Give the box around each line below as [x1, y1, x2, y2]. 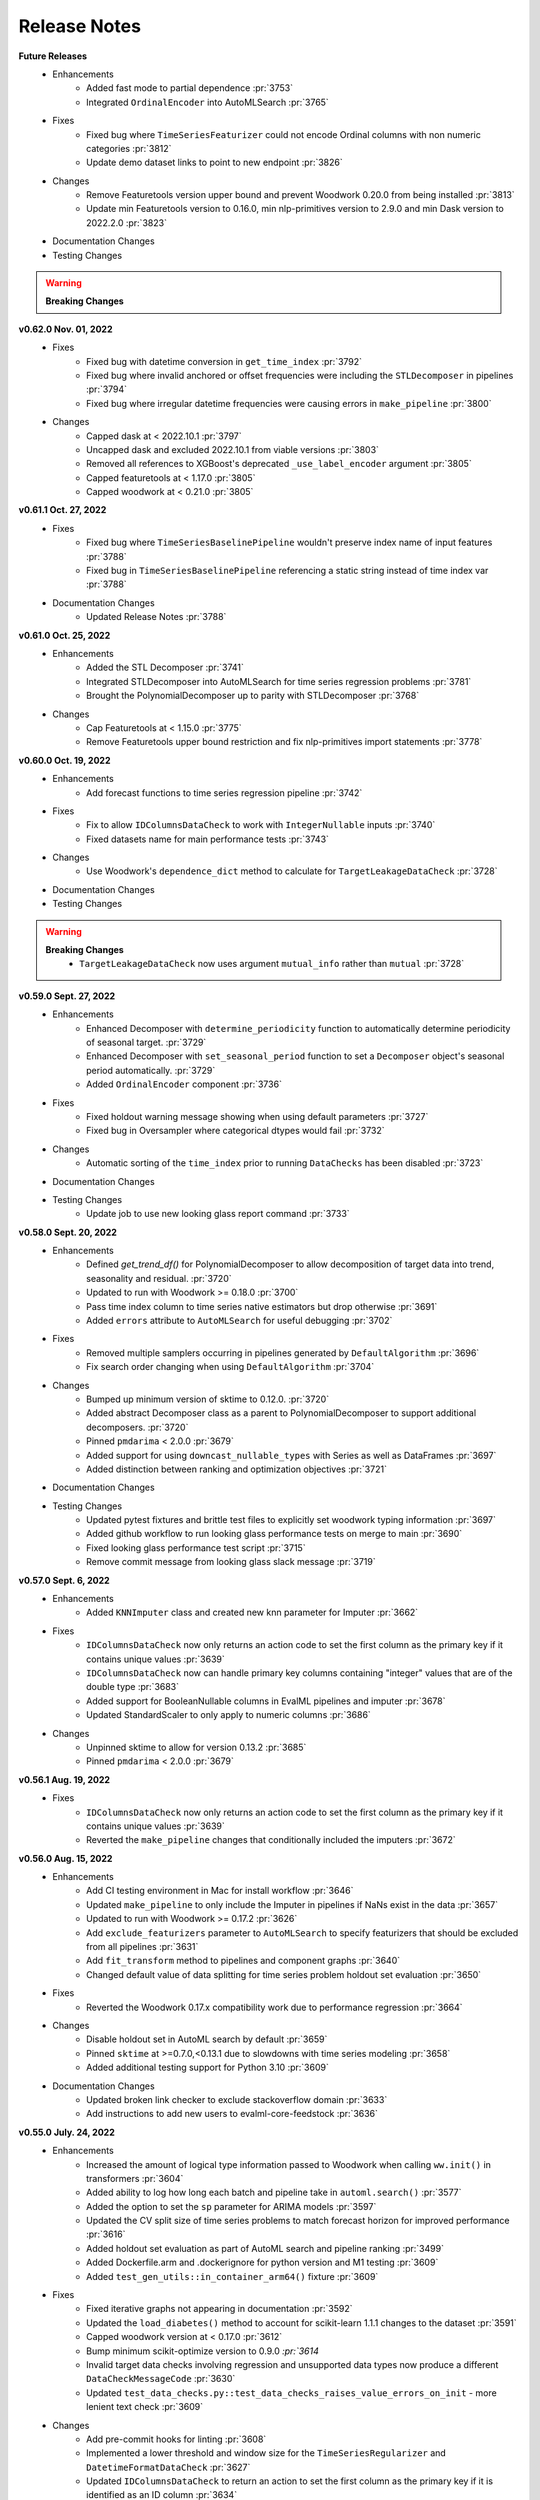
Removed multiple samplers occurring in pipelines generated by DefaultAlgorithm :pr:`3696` [86, 1346, 480, 1359]
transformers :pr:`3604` [86, 2172, 184, 2184]
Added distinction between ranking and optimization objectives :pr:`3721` [86, 1463, 387, 1475]
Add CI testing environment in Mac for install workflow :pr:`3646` [86, 1885, 354, 1897]
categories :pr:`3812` [86, 142, 172, 154]
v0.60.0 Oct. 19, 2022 [18, 754, 111, 766]
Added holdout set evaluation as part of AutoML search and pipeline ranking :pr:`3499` [86, 2242, 445, 2254]
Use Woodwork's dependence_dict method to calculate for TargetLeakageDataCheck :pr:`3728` [86, 865, 498, 877]
